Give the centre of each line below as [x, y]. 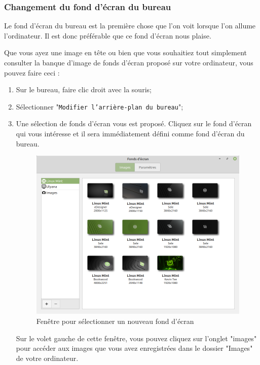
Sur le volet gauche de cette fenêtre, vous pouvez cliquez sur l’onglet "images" [136, 338]
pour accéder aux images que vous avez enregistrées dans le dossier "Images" [134, 348]
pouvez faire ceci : [32, 72]
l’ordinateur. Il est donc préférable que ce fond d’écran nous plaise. [108, 35]
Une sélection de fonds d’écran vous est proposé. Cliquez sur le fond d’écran [134, 123]
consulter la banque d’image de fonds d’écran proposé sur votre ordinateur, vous [129, 62]
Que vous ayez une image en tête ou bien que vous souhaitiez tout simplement [125, 52]
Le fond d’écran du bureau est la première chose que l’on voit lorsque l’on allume [130, 26]
